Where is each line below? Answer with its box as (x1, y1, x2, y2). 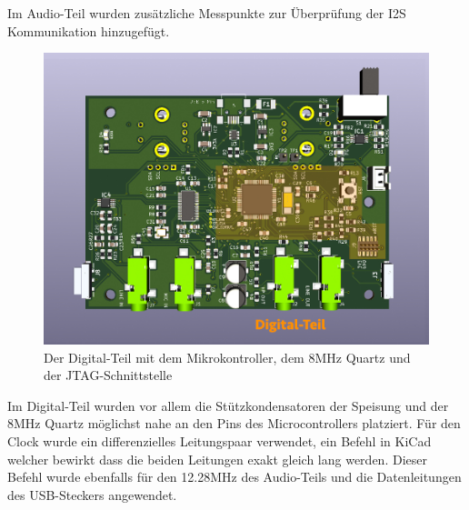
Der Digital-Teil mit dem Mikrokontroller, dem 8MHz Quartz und (44, 347, 411, 366)
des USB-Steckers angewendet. (7, 485, 177, 504)
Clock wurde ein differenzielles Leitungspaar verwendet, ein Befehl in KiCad (7, 431, 432, 450)
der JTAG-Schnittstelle (44, 365, 173, 385)
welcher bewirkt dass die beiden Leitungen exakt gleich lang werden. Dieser (7, 449, 427, 468)
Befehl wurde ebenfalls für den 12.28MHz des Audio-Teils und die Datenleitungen (7, 467, 462, 486)
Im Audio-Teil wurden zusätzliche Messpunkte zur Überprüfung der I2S (7, 4, 406, 22)
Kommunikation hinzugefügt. (7, 21, 170, 40)
